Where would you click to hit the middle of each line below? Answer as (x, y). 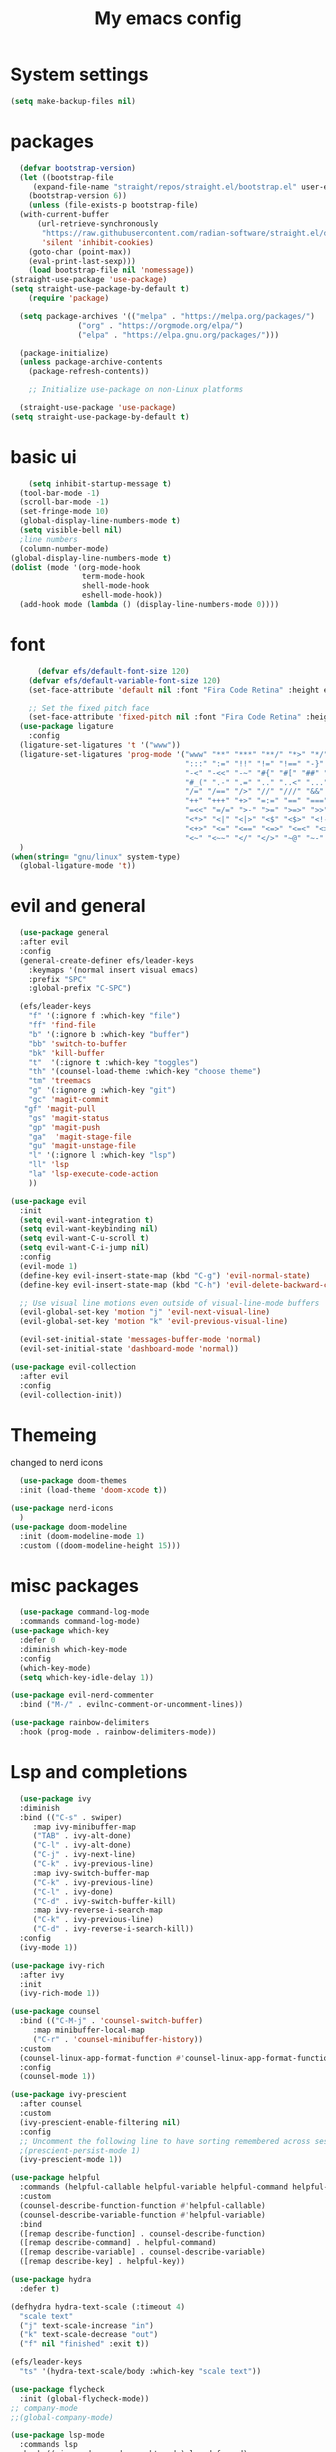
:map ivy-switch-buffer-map (91, 1873)
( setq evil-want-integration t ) (87, 1220)
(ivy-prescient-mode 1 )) (71, 2160)
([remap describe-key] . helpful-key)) (102, 2262)
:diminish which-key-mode (73, 1649)
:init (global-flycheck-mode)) (84, 2398)
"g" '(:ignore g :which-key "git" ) (102, 1090)
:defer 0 (37, 1640)
